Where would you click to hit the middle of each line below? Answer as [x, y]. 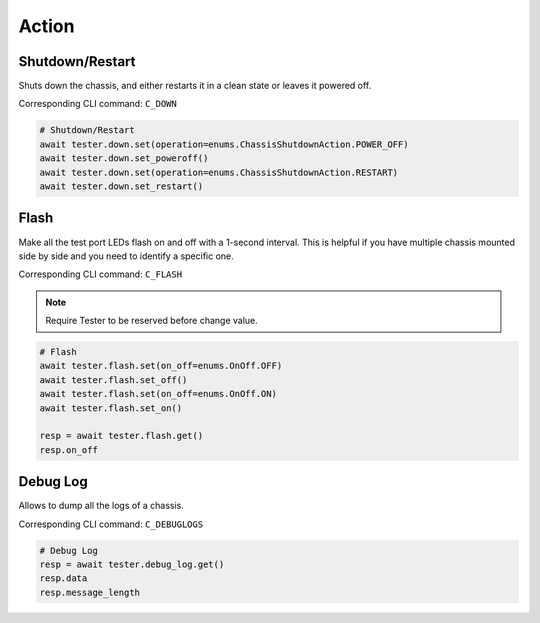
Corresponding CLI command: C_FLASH [100, 274]
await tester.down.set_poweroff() [124, 158]
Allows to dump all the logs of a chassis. [101, 506]
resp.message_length [89, 592]
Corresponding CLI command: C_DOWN [97, 104]
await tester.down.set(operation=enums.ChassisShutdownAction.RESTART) [219, 172]
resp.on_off [69, 449]
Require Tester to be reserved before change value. [152, 321]
